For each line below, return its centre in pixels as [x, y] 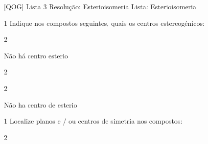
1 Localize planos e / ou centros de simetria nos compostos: [93, 121]
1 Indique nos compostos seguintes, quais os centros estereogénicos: [104, 23]
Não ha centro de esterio [41, 104]
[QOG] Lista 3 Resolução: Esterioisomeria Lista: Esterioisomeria [100, 6]
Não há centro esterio [36, 55]
